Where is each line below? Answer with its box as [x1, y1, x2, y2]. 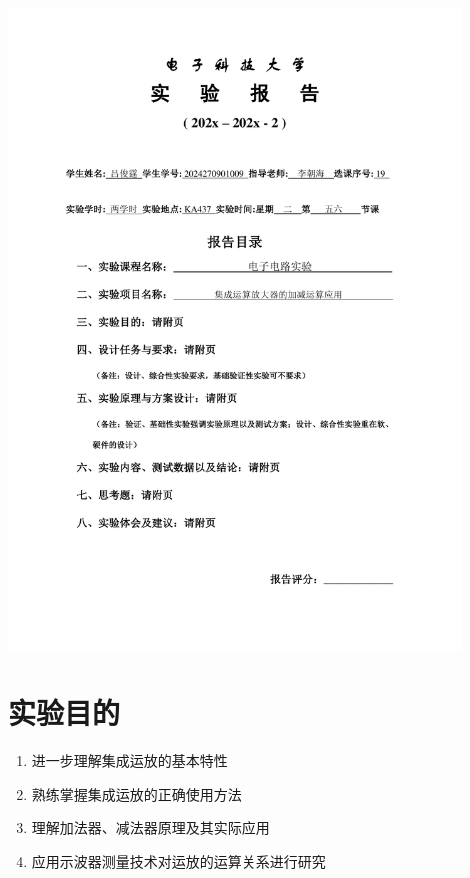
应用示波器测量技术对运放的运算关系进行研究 [31, 851, 326, 872]
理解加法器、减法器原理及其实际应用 [31, 817, 270, 838]
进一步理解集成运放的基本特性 [31, 750, 228, 771]
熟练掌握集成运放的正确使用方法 [31, 783, 242, 804]
